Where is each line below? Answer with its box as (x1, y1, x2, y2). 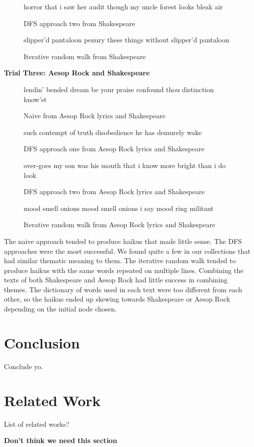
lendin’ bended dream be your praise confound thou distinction (24, 84, 214, 94)
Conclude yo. (4, 361, 43, 371)
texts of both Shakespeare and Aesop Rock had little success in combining (4, 275, 228, 285)
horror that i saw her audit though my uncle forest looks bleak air (24, 1, 223, 11)
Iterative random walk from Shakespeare (24, 51, 146, 61)
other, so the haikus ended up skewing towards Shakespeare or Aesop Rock (4, 294, 230, 304)
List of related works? (4, 418, 69, 429)
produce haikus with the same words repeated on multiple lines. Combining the (4, 265, 244, 275)
